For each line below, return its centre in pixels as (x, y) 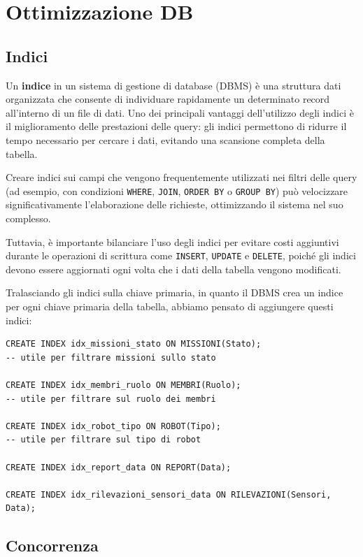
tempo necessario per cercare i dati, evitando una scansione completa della (165, 139)
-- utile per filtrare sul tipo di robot (104, 440)
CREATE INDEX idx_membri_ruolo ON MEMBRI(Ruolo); (123, 385)
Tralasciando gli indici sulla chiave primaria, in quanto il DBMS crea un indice (175, 292)
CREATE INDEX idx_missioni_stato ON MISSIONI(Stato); (134, 344)
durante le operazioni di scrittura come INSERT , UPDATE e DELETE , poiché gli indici (181, 255)
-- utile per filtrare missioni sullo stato (111, 357)
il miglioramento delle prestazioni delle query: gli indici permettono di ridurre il (176, 126)
